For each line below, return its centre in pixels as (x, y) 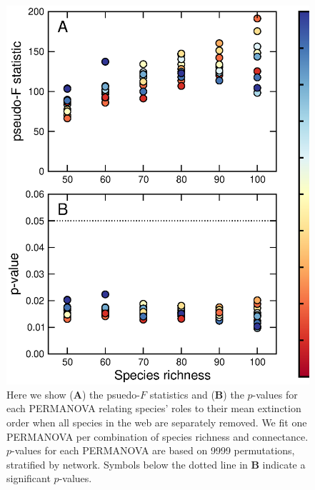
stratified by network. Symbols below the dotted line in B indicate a (156, 464)
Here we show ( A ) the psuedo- (73, 394)
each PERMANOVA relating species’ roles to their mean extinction (154, 408)
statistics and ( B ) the (197, 394)
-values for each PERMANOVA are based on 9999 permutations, (153, 450)
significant (29, 478)
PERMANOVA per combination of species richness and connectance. (157, 436)
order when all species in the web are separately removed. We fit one (157, 422)
